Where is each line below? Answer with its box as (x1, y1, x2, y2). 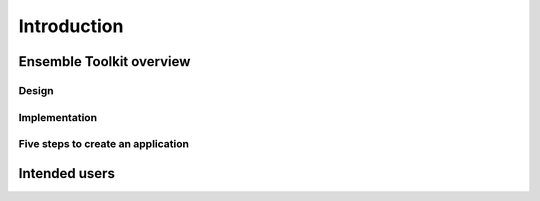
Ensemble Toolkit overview (18, 53, 191, 70)
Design (18, 83, 54, 97)
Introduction (18, 15, 124, 37)
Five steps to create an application (18, 137, 190, 151)
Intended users (18, 165, 115, 182)
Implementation (18, 110, 98, 124)
